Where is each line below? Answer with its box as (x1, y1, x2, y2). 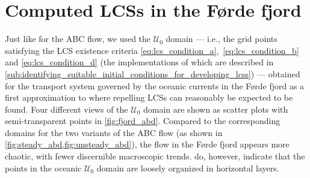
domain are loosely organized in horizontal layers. (96, 161, 279, 174)
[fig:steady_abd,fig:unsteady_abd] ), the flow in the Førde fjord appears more (5, 138, 290, 150)
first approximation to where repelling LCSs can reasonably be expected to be (5, 91, 293, 104)
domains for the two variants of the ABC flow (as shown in (5, 126, 223, 138)
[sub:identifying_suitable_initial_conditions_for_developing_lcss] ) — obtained (5, 67, 300, 80)
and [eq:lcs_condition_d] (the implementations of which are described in (5, 56, 274, 68)
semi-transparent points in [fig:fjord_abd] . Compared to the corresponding (5, 114, 281, 127)
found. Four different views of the (5, 102, 128, 115)
